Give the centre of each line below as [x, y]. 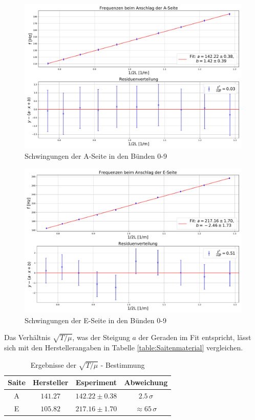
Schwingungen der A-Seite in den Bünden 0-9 [96, 155]
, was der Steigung [101, 337]
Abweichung [146, 382]
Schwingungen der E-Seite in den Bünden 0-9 [95, 320]
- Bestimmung [123, 364]
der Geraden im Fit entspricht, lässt [195, 337]
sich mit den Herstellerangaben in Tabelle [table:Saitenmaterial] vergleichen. [124, 347]
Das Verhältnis [27, 337]
